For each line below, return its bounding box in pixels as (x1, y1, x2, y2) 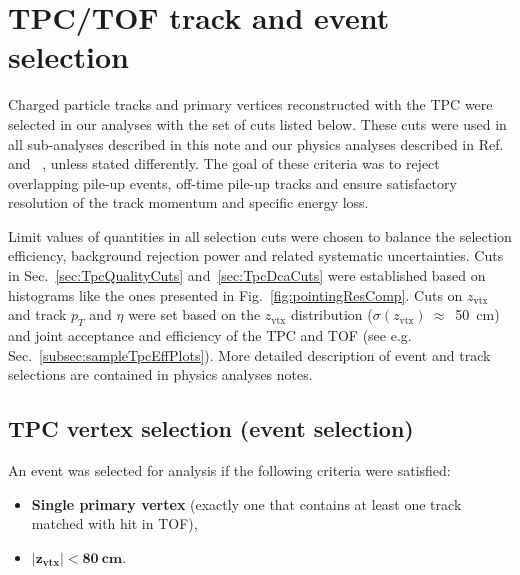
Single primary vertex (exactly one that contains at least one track (31, 493, 462, 514)
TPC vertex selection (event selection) (8, 413, 414, 444)
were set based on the (128, 304, 261, 325)
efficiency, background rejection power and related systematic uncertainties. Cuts (8, 245, 504, 266)
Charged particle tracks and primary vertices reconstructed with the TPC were (8, 94, 493, 115)
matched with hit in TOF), (31, 513, 198, 534)
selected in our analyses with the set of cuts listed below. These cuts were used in (8, 113, 507, 134)
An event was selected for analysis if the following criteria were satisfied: (8, 460, 451, 481)
